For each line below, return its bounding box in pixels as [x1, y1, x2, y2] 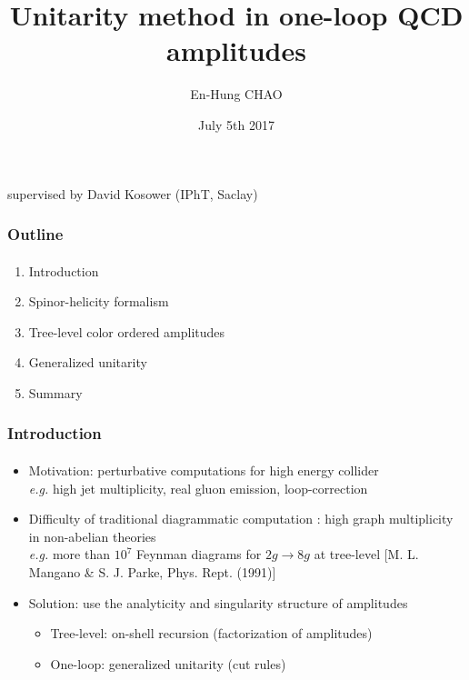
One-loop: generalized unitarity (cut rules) [50, 654, 286, 673]
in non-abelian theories [28, 526, 156, 545]
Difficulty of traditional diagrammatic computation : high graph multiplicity [28, 509, 454, 528]
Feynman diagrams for [136, 545, 262, 564]
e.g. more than [28, 545, 110, 564]
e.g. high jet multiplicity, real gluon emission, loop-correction [28, 478, 368, 497]
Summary [28, 383, 83, 402]
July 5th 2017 [198, 115, 274, 134]
